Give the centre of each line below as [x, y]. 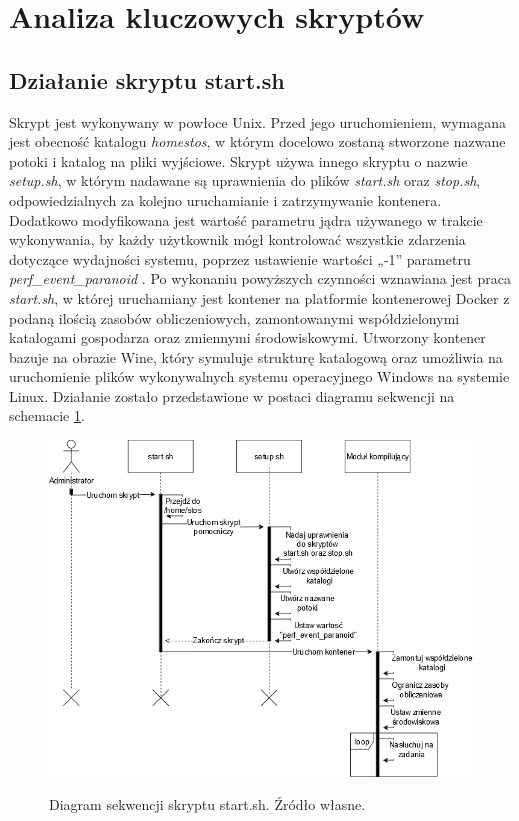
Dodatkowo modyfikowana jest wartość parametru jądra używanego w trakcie [246, 219]
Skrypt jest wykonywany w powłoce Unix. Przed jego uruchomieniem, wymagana [258, 121]
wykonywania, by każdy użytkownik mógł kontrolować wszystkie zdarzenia [237, 239]
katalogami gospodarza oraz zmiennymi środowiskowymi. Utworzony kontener [247, 337]
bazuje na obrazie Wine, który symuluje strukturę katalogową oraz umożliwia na [256, 356]
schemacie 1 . [47, 415]
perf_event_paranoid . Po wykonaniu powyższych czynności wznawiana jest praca [260, 278]
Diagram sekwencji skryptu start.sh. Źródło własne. [207, 804]
